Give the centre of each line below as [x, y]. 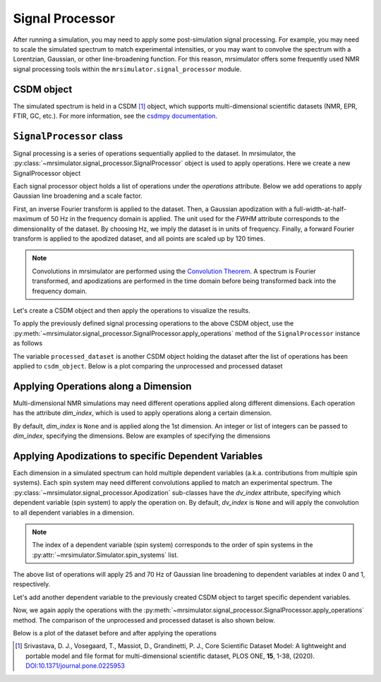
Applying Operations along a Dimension [102, 386]
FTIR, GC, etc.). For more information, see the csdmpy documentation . [115, 116]
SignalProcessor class [68, 136]
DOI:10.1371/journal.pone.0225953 [75, 666]
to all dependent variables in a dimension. [73, 513]
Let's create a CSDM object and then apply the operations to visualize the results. [132, 310]
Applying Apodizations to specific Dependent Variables [138, 456]
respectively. [32, 584]
